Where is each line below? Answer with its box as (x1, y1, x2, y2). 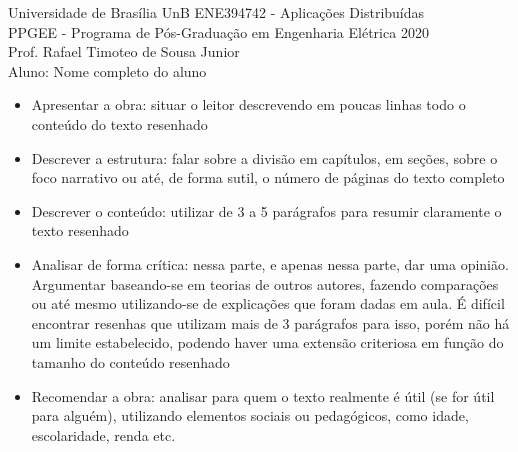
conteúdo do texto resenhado (31, 113, 208, 134)
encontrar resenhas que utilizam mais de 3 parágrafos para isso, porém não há (31, 312, 510, 333)
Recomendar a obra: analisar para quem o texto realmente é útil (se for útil (31, 385, 495, 406)
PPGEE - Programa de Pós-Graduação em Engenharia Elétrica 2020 (8, 21, 429, 42)
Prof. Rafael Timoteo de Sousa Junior (8, 41, 240, 62)
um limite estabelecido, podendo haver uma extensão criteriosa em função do (31, 332, 504, 353)
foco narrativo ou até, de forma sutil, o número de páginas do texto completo (31, 167, 505, 188)
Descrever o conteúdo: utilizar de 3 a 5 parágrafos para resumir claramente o (31, 200, 502, 221)
